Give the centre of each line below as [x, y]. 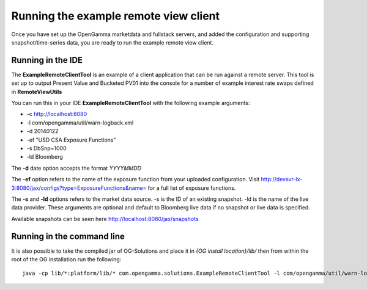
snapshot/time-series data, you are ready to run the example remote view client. [113, 42]
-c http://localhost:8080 [57, 114]
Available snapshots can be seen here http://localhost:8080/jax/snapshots [105, 219]
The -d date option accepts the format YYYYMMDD [76, 168]
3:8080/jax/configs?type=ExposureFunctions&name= [79, 188]
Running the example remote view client [116, 16]
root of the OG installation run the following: [66, 259]
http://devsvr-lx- [282, 179]
